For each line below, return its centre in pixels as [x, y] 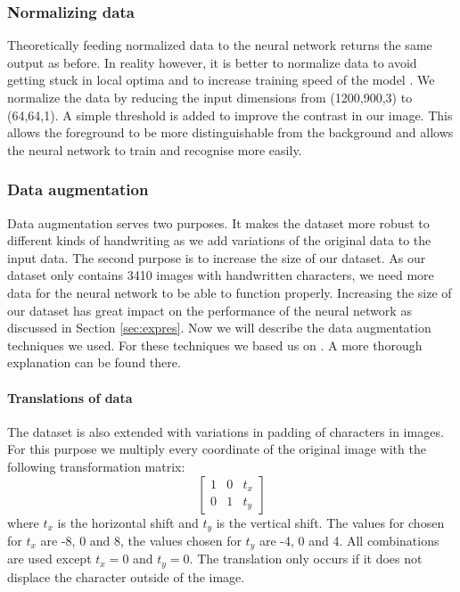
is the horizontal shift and [128, 522]
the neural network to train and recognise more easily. [155, 149]
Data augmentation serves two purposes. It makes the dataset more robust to [218, 222]
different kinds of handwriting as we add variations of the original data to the [219, 240]
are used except [49, 559]
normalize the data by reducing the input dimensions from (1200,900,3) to [210, 97]
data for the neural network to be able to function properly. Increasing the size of [230, 292]
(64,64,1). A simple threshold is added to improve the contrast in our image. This [230, 115]
